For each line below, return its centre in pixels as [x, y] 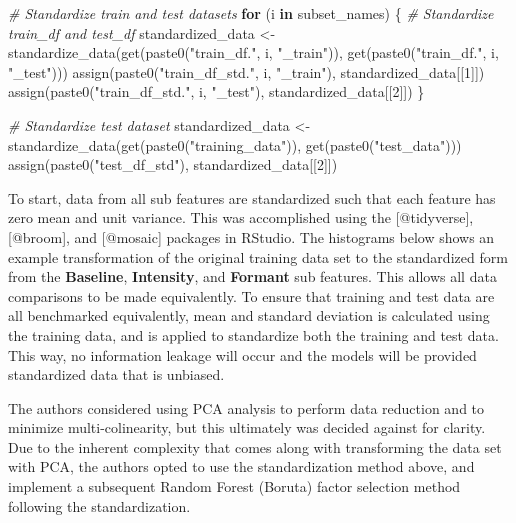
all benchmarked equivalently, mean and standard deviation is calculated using [249, 315]
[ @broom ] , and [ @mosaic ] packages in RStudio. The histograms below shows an [251, 236]
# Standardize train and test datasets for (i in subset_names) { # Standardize [251, 13]
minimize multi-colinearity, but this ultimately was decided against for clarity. [247, 427]
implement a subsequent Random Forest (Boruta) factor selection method [234, 486]
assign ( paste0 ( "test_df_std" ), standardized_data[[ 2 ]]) [173, 164]
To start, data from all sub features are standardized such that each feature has [252, 197]
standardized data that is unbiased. [116, 374]
